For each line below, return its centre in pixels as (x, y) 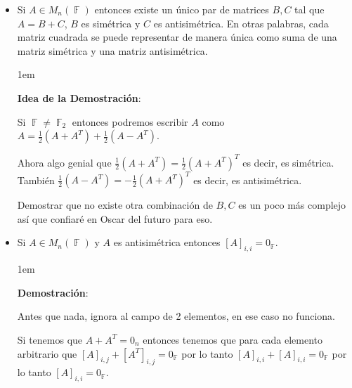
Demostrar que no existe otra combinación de (115, 205)
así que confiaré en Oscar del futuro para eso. (115, 218)
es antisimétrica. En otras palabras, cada (241, 23)
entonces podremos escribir (130, 121)
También (36, 180)
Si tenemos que (50, 339)
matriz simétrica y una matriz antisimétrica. (112, 50)
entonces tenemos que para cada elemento (233, 339)
